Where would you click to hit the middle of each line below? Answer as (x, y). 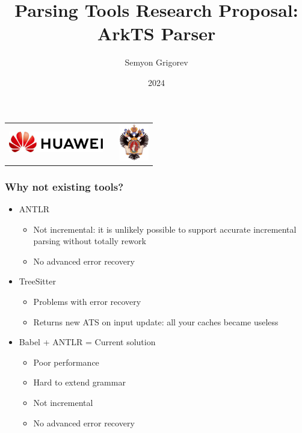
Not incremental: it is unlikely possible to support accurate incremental (165, 229)
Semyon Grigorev (156, 62)
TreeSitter (37, 281)
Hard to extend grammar (79, 382)
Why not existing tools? (64, 186)
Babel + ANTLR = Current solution (87, 342)
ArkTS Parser (156, 33)
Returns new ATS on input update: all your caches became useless (156, 321)
